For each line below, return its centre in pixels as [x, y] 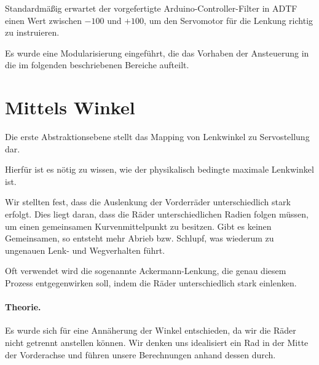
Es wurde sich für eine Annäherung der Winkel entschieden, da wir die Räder [151, 330]
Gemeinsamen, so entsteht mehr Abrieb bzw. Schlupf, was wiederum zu [140, 238]
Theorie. [23, 307]
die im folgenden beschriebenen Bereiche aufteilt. [97, 65]
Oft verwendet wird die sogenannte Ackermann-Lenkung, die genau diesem [146, 271]
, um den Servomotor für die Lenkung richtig [229, 20]
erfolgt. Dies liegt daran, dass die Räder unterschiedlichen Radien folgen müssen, [157, 214]
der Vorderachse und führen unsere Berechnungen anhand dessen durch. [140, 354]
